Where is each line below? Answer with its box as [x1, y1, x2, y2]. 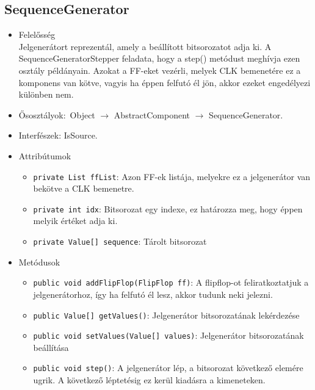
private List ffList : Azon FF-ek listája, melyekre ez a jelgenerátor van [33, 170, 311, 182]
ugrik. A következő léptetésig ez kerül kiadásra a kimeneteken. [33, 374, 266, 386]
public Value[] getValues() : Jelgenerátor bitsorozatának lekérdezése [33, 308, 300, 321]
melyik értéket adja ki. [33, 214, 118, 227]
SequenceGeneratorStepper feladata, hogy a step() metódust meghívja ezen [18, 52, 300, 65]
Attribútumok [18, 149, 71, 162]
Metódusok [18, 255, 60, 268]
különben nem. [18, 88, 74, 101]
